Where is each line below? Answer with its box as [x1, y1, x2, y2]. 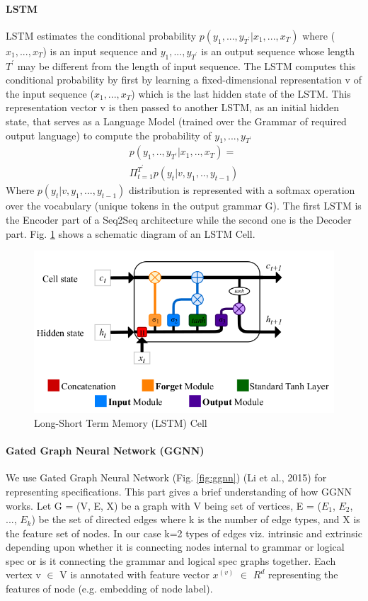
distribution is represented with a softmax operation [129, 183, 355, 198]
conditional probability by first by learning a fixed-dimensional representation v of [6, 72, 362, 87]
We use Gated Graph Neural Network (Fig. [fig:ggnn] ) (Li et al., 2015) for [6, 470, 327, 485]
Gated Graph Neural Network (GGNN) [6, 443, 205, 458]
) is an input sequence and [42, 43, 157, 58]
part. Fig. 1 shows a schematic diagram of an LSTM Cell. [6, 226, 255, 241]
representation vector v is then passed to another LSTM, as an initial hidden [6, 100, 339, 115]
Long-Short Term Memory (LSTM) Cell [34, 415, 207, 430]
